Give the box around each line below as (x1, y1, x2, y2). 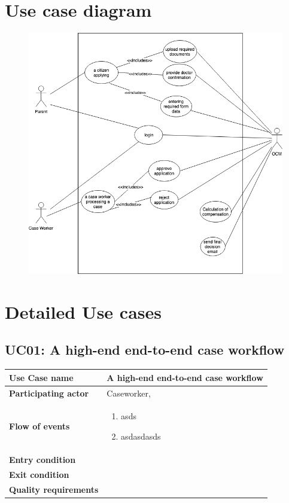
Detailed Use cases (5, 299, 162, 324)
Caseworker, (107, 386, 151, 399)
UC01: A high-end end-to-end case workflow (5, 340, 285, 359)
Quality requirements (9, 483, 99, 495)
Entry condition (9, 453, 76, 465)
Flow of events (9, 420, 70, 432)
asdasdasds (121, 430, 161, 443)
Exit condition (9, 468, 69, 480)
